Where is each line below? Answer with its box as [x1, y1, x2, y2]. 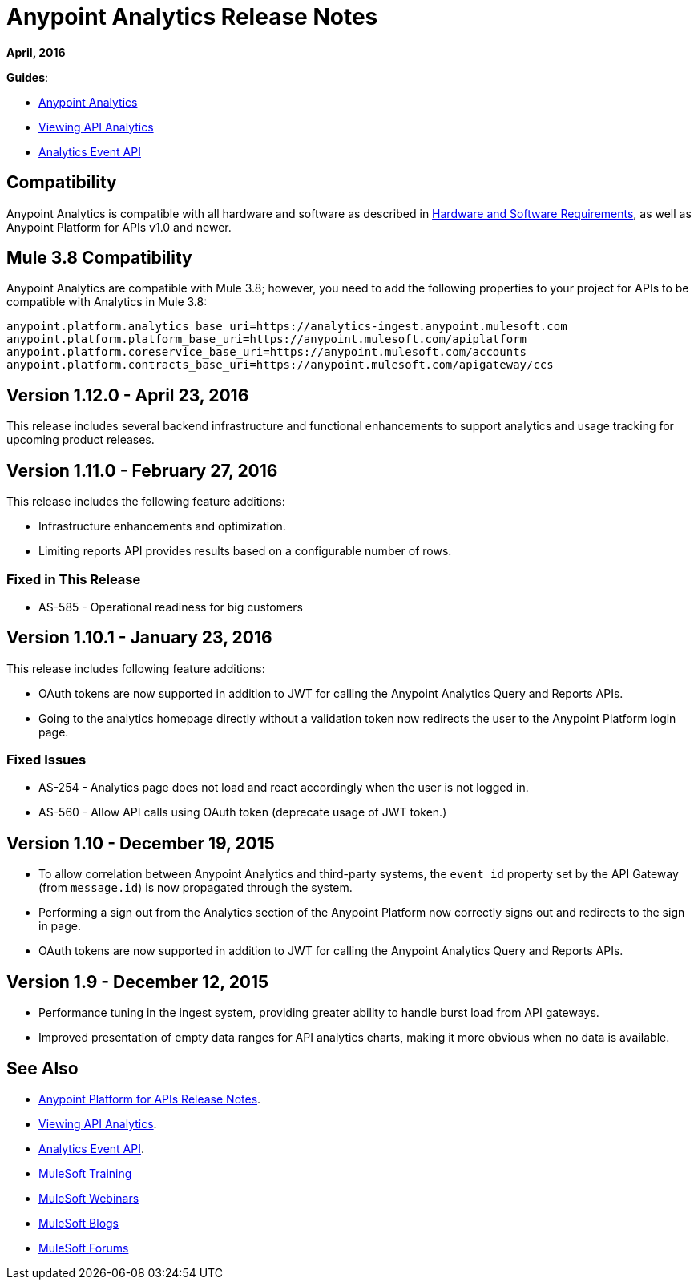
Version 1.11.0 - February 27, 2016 [6, 460, 278, 481]
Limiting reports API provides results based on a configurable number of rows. [38, 544, 452, 558]
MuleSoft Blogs [38, 1216, 119, 1230]
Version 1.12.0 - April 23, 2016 [6, 385, 249, 405]
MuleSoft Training [38, 1167, 132, 1180]
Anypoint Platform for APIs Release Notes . [38, 1092, 261, 1106]
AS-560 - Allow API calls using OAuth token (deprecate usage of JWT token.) [38, 805, 447, 820]
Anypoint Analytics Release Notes [6, 3, 378, 30]
